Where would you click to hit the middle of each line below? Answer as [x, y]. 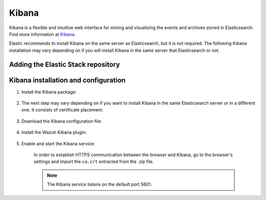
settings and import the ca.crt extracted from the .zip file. [94, 162]
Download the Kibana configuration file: [62, 121]
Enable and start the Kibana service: [58, 143]
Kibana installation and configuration [67, 80]
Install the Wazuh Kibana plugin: [54, 133]
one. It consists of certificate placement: [62, 110]
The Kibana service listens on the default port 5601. [100, 184]
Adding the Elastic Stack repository [65, 64]
